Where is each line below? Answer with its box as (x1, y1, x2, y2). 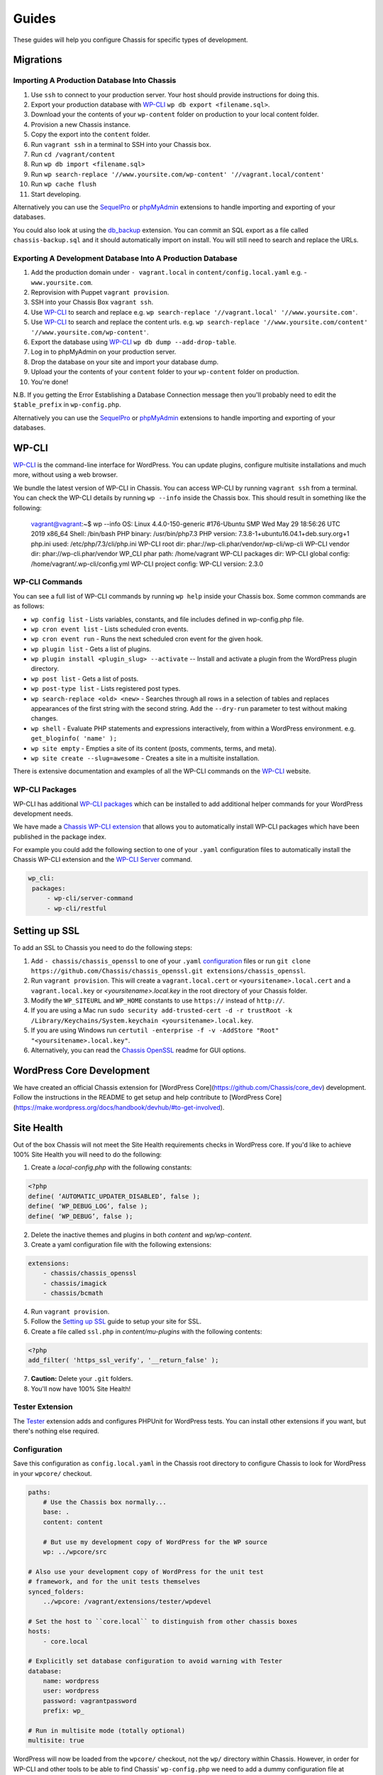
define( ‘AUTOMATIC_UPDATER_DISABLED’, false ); (28, 1192, 201, 1200)
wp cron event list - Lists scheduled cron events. (30, 625, 189, 633)
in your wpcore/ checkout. (13, 1469, 92, 1478)
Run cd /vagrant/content (30, 150, 116, 159)
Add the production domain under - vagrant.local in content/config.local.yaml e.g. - (30, 268, 308, 277)
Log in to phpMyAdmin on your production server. (30, 348, 177, 356)
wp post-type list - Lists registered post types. (30, 684, 181, 693)
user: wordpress (43, 1687, 99, 1695)
